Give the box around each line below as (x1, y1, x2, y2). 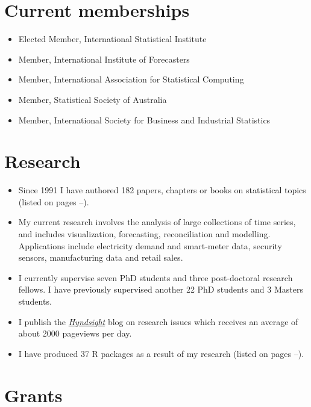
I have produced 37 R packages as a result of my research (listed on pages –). (18, 347, 304, 359)
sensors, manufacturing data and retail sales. (18, 251, 183, 264)
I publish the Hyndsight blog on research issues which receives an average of (18, 315, 298, 328)
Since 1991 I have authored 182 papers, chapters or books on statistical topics (18, 184, 306, 196)
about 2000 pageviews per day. (18, 327, 132, 340)
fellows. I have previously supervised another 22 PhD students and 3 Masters (18, 283, 303, 296)
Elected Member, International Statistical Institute (18, 33, 207, 45)
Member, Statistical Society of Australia (18, 93, 167, 105)
